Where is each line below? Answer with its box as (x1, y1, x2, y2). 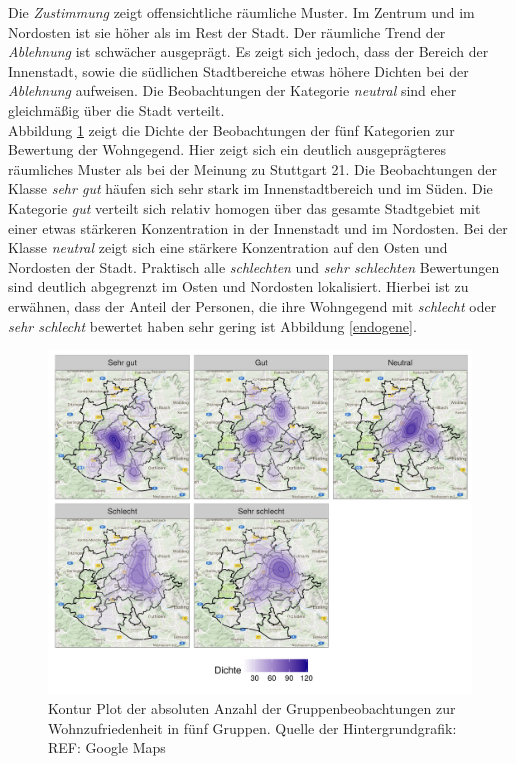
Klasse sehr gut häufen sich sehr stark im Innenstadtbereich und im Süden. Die (8, 178, 493, 199)
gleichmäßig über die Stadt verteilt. (8, 99, 225, 120)
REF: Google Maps (48, 737, 166, 758)
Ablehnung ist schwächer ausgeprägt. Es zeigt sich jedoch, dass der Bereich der (8, 41, 489, 62)
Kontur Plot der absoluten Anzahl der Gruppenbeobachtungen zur (48, 698, 456, 719)
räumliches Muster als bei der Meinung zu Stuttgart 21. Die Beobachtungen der (8, 158, 497, 179)
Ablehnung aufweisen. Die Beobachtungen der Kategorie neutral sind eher (8, 80, 457, 101)
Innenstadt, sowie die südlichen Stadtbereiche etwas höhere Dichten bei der (8, 60, 469, 81)
